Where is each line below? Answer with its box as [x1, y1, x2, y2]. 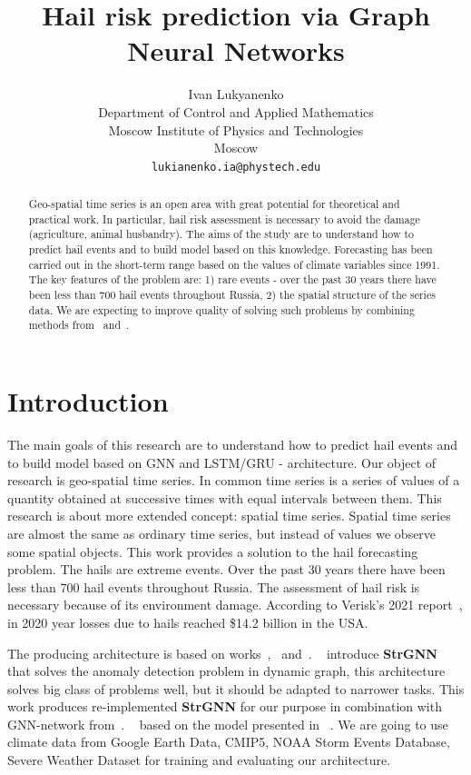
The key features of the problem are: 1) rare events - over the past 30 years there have [28, 272, 437, 287]
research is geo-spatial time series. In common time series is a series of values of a [7, 471, 460, 490]
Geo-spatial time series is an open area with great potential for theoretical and [28, 196, 400, 212]
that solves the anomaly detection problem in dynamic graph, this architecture [7, 661, 446, 681]
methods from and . [28, 317, 130, 333]
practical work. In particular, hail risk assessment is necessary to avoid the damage [28, 211, 420, 226]
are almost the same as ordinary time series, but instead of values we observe [7, 523, 437, 542]
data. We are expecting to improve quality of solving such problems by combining [28, 302, 415, 317]
